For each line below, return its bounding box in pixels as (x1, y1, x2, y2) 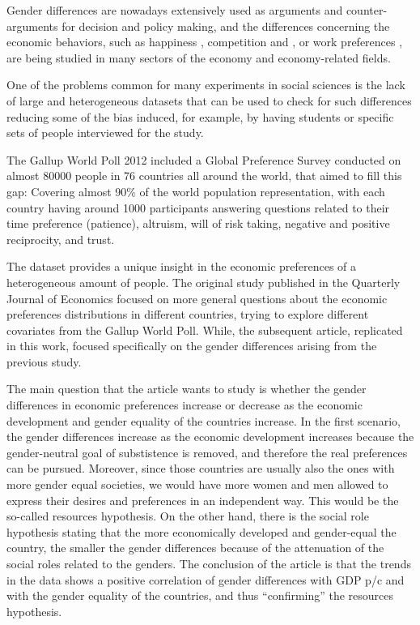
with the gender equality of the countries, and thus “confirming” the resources (6, 587, 394, 604)
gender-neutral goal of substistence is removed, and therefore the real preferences (6, 443, 408, 460)
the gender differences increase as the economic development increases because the (6, 428, 414, 445)
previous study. (6, 353, 82, 370)
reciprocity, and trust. (6, 230, 115, 247)
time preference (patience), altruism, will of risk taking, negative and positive (6, 215, 390, 232)
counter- (346, 2, 388, 18)
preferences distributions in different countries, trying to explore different (6, 306, 369, 323)
